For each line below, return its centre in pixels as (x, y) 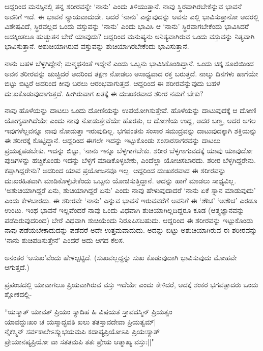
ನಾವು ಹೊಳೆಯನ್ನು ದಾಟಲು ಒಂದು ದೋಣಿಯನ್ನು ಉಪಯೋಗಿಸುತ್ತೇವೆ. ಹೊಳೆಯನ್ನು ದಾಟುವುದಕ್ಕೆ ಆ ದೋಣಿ (130, 110)
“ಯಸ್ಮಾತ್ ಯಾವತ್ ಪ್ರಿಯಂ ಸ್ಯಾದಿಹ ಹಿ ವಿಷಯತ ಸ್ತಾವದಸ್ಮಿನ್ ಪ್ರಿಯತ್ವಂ (89, 312)
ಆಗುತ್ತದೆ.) (17, 267)
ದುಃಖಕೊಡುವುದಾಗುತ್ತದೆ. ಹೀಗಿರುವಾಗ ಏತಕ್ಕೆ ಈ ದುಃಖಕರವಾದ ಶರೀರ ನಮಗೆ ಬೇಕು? (104, 93)
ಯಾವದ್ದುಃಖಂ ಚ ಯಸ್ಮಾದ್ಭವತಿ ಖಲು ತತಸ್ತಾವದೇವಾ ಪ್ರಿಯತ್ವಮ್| (80, 321)
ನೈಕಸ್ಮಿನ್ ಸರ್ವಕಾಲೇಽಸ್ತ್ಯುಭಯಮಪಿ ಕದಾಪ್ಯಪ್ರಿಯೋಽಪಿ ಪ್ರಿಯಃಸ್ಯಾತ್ (82, 331)
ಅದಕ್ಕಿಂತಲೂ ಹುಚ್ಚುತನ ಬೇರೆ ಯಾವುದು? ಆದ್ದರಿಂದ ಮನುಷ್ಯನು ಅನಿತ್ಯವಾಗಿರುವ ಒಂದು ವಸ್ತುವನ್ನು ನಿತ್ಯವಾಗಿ (130, 36)
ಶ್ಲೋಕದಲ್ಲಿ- (18, 294)
